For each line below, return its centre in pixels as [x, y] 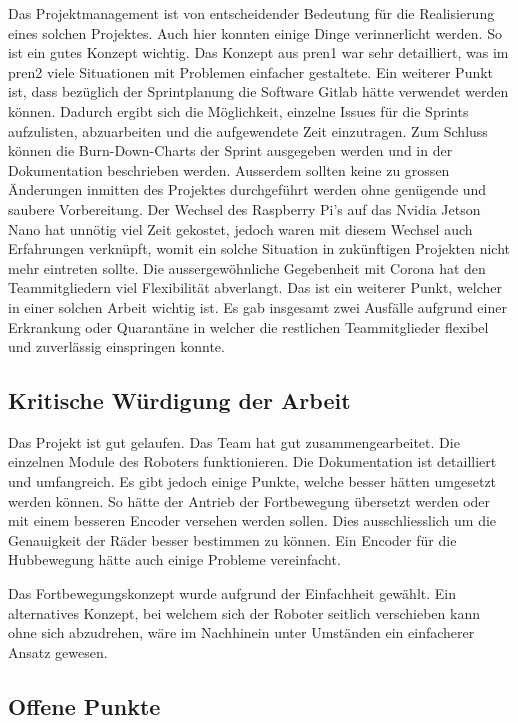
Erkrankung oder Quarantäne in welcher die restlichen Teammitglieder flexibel [248, 326]
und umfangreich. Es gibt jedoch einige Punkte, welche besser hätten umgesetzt [252, 481]
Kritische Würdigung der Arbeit [179, 400]
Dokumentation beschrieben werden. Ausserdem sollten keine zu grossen [229, 169]
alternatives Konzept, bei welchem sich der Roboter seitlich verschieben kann [244, 612]
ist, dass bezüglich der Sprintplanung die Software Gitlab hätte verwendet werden [258, 91]
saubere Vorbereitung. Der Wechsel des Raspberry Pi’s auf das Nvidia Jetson [244, 208]
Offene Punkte [84, 705]
